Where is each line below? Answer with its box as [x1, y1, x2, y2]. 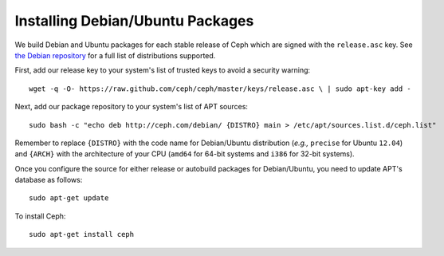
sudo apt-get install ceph [29, 230, 135, 239]
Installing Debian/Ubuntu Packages [14, 12, 254, 30]
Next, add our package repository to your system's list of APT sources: [14, 102, 249, 112]
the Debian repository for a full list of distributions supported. [14, 50, 216, 60]
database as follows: [14, 175, 83, 185]
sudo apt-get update [29, 194, 109, 203]
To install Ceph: [14, 211, 66, 221]
